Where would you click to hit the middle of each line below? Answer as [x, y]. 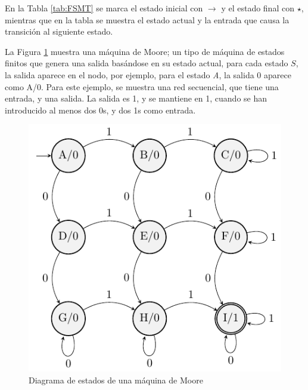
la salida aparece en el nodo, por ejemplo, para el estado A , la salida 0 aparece [148, 74]
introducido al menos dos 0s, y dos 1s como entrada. [100, 110]
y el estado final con [258, 8]
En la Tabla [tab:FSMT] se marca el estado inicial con [104, 8]
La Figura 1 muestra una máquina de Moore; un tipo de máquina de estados [145, 51]
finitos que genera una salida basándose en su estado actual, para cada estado [147, 63]
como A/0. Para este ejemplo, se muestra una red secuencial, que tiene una [142, 86]
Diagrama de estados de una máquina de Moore [116, 380]
